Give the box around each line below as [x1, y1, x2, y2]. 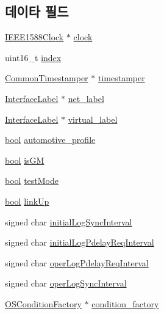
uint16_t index [5, 51, 62, 64]
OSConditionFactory [5, 297, 82, 310]
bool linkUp [5, 194, 49, 207]
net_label [68, 92, 104, 104]
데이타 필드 [5, 2, 69, 21]
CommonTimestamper [5, 71, 88, 84]
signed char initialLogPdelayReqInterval [5, 236, 154, 249]
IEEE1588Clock [5, 31, 64, 43]
